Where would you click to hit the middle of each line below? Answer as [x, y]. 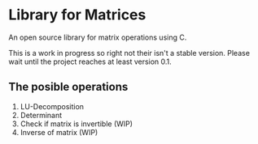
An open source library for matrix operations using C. [98, 37]
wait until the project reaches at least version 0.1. [90, 61]
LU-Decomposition [52, 106]
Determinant [41, 115]
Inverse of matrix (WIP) [59, 132]
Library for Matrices [77, 15]
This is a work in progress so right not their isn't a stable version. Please [129, 53]
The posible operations [68, 87]
